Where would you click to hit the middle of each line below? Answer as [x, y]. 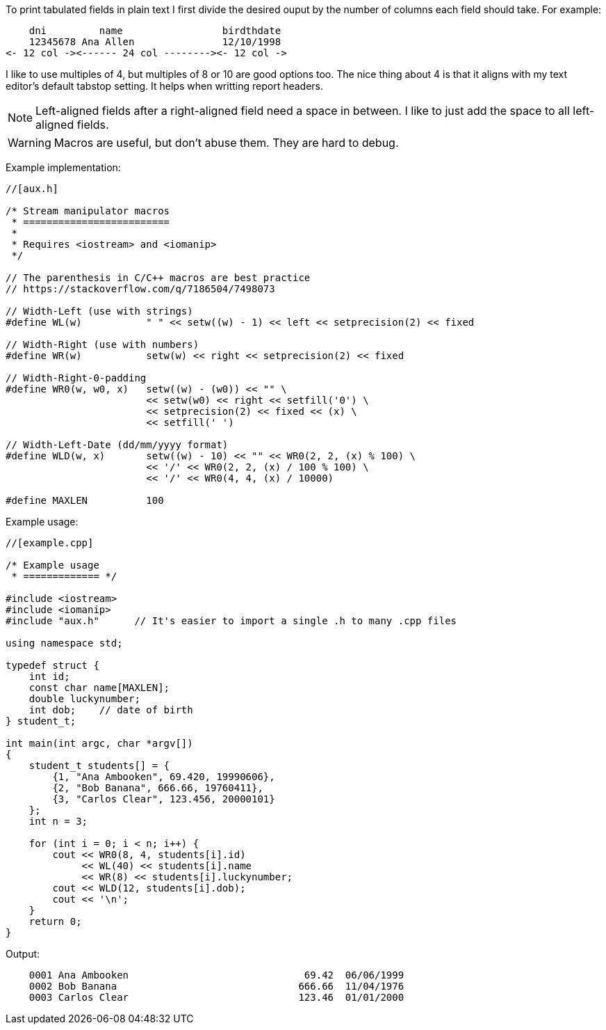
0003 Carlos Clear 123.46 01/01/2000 [216, 997]
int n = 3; [58, 821]
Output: [23, 954]
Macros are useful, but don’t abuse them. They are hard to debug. [226, 143]
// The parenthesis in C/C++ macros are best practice [158, 278]
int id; [49, 676]
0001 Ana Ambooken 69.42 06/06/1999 [216, 975]
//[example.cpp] [50, 543]
